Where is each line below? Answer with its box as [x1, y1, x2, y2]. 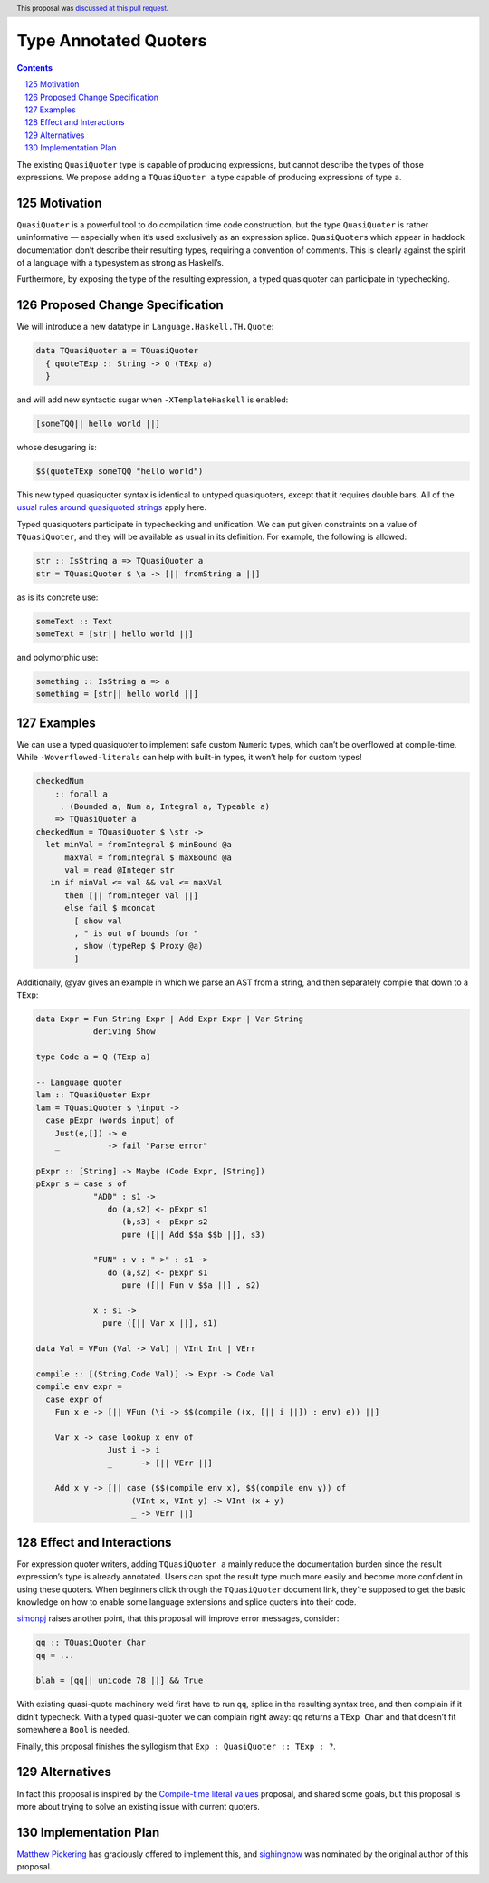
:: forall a [54, 788, 109, 799]
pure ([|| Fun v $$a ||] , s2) [121, 1280, 261, 1290]
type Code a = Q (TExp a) [35, 1052, 151, 1062]
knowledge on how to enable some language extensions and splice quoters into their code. [16, 1596, 357, 1608]
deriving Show [92, 1027, 156, 1037]
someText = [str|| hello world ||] [35, 628, 194, 639]
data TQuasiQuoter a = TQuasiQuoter [35, 345, 199, 356]
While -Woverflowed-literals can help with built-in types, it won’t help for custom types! [16, 752, 362, 763]
